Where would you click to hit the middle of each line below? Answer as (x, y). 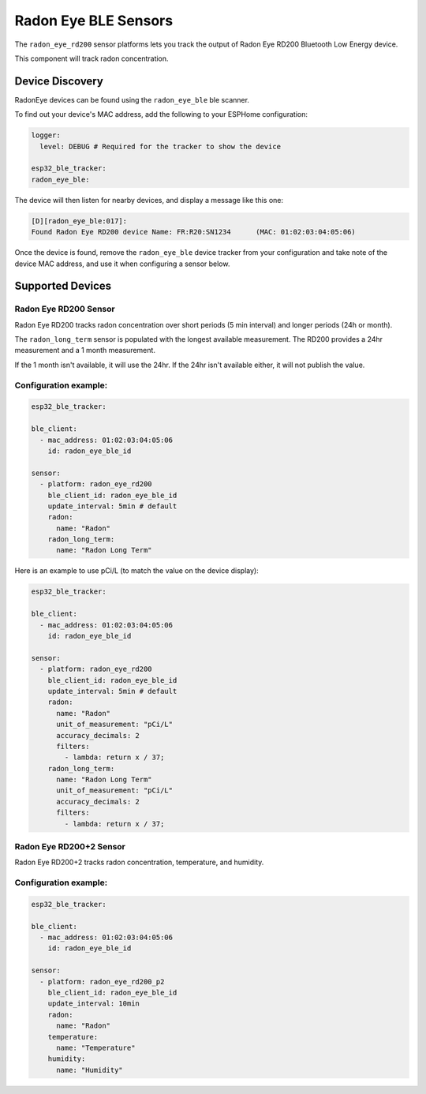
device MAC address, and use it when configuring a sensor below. (122, 264)
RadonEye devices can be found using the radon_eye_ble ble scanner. (132, 99)
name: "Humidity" (90, 1070)
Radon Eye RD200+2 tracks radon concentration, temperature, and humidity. (139, 862)
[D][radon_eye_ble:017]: (79, 221)
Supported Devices (63, 286)
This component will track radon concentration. (92, 58)
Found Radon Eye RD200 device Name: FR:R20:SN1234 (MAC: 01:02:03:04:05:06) (194, 232)
